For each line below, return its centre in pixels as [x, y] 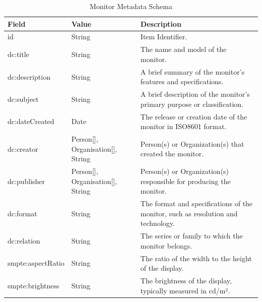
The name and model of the [183, 49]
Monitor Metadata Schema [131, 6]
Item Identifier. [164, 37]
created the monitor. [172, 154]
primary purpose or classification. [192, 104]
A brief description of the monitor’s [195, 94]
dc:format [22, 213]
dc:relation [24, 240]
